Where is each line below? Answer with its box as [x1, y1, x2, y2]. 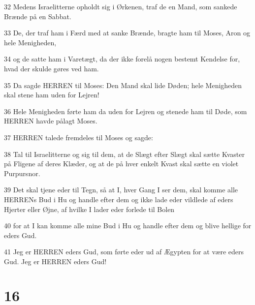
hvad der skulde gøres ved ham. [4, 63, 99, 73]
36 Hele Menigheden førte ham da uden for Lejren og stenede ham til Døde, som [4, 106, 247, 116]
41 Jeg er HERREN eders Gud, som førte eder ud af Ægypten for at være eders [4, 246, 244, 257]
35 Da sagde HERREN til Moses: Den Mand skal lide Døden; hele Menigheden [4, 80, 242, 90]
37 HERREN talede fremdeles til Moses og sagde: [4, 132, 153, 142]
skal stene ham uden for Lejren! [4, 90, 99, 100]
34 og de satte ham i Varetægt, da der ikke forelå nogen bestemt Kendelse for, [4, 54, 240, 64]
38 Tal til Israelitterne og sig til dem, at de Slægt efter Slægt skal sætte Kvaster [4, 149, 245, 159]
